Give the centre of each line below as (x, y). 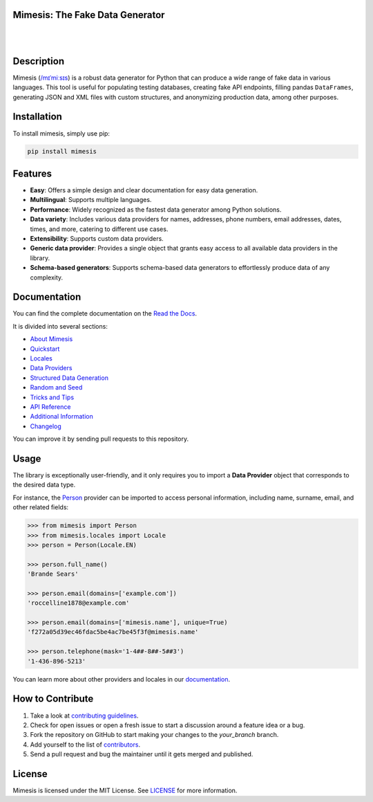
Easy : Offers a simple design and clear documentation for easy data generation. (144, 190)
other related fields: (41, 507)
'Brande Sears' (53, 574)
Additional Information (61, 417)
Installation (37, 117)
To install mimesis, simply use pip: (61, 133)
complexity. (47, 277)
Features (32, 173)
